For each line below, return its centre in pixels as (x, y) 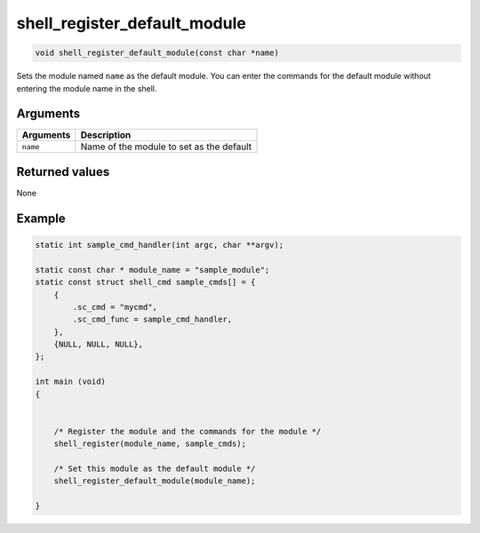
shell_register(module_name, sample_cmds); (150, 444)
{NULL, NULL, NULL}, (99, 345)
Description (106, 135)
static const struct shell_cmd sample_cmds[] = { (145, 282)
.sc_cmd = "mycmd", (115, 307)
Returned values (63, 172)
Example (41, 218)
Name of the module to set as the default (166, 147)
